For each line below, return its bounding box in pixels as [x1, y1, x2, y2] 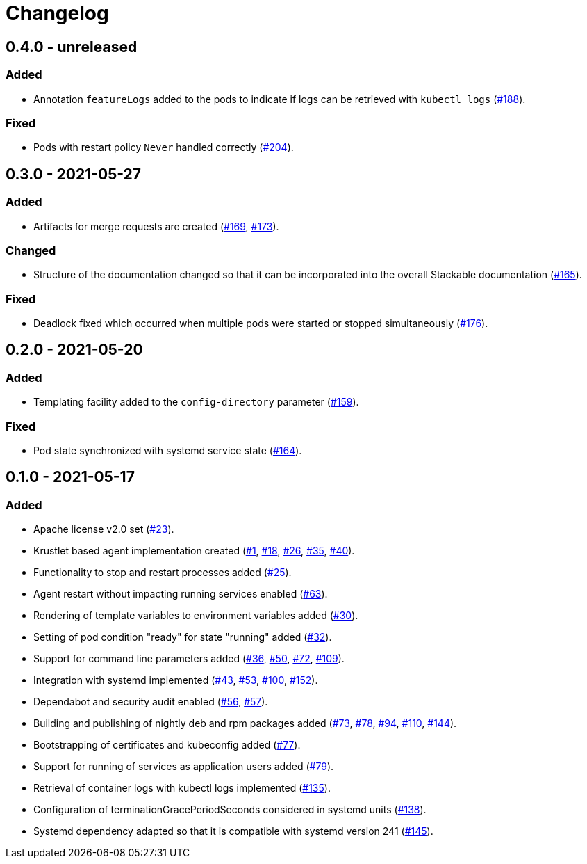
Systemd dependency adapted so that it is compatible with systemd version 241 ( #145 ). [33, 825, 433, 838]
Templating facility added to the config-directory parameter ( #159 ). [33, 396, 359, 408]
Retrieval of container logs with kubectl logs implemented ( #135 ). [33, 782, 331, 794]
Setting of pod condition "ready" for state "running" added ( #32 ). [33, 631, 332, 643]
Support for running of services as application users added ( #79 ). [33, 760, 334, 773]
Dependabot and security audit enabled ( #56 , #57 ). [33, 696, 268, 708]
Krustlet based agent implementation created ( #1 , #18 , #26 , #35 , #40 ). [33, 545, 355, 557]
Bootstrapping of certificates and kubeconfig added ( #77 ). [33, 739, 301, 751]
